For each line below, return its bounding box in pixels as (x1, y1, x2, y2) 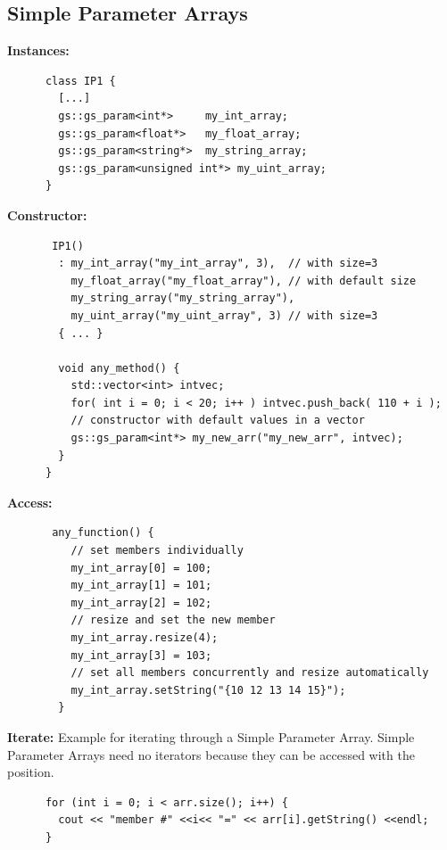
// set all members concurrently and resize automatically (70, 666, 429, 680)
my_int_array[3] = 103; (70, 648, 212, 662)
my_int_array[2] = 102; (70, 596, 212, 609)
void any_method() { (58, 361, 180, 375)
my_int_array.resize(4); (70, 631, 219, 645)
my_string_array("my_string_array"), (70, 292, 295, 305)
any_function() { (52, 526, 154, 540)
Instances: (7, 41, 70, 60)
